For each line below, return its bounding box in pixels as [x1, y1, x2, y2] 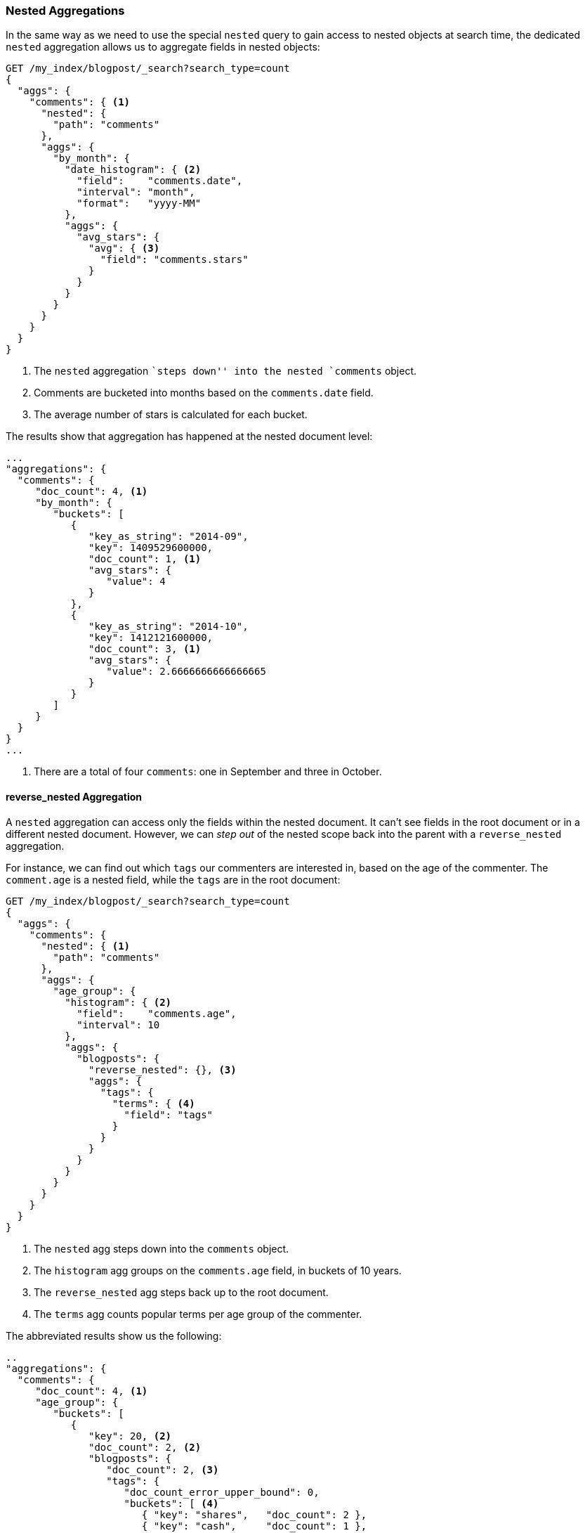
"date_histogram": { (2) [65, 164, 202, 176]
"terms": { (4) [112, 1097, 195, 1109]
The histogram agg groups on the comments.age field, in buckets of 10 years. [34, 1264, 402, 1276]
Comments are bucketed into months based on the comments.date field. [34, 387, 374, 399]
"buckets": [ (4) [124, 1497, 219, 1509]
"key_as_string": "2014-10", [88, 621, 249, 633]
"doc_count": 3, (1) [88, 643, 202, 655]
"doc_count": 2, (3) [106, 1463, 219, 1475]
